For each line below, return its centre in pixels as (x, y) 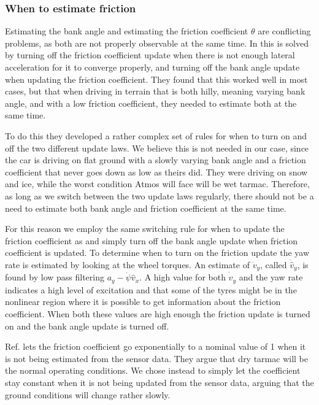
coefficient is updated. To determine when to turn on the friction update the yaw (157, 253)
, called (274, 264)
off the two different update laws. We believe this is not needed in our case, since (157, 148)
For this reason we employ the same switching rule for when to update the (145, 229)
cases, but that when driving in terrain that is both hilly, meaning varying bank (155, 91)
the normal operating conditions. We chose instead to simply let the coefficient (153, 370)
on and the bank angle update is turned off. (87, 326)
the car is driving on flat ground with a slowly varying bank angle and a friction (156, 160)
